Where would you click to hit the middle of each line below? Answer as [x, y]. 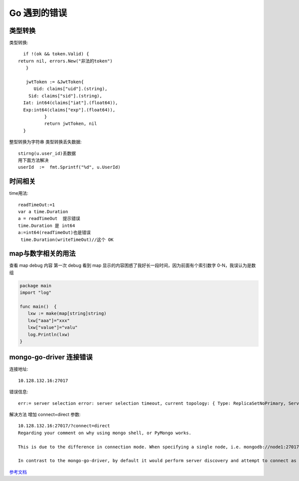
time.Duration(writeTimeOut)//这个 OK [67, 240]
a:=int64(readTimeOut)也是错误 [55, 233]
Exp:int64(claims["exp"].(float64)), [69, 110]
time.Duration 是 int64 [47, 226]
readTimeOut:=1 [37, 205]
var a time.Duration [43, 212]
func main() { [38, 307]
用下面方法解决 [33, 160]
